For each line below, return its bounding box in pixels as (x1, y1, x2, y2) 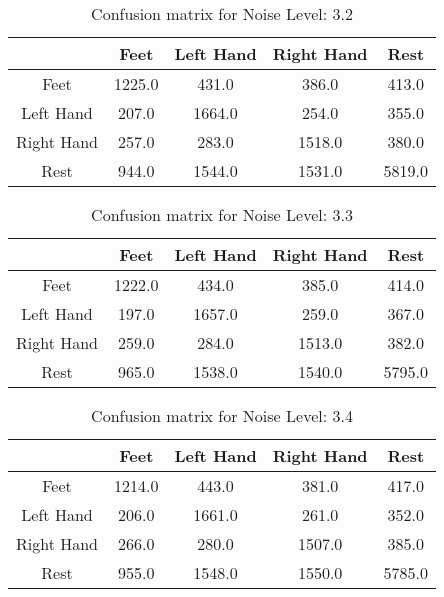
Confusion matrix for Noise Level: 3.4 (91, 404, 353, 427)
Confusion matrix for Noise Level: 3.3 (91, 203, 353, 226)
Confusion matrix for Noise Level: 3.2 (91, 2, 353, 25)
